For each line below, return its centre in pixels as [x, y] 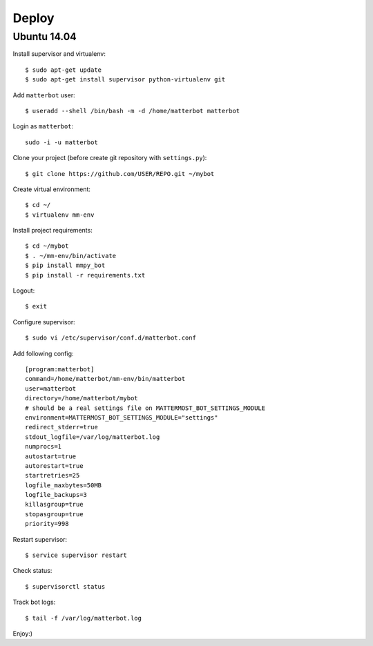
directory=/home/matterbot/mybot [82, 398]
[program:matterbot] [60, 369]
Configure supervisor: [44, 322]
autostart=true [51, 456]
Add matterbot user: [44, 95]
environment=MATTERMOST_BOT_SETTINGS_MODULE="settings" [122, 417]
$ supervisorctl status [65, 586]
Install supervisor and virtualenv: [59, 54]
